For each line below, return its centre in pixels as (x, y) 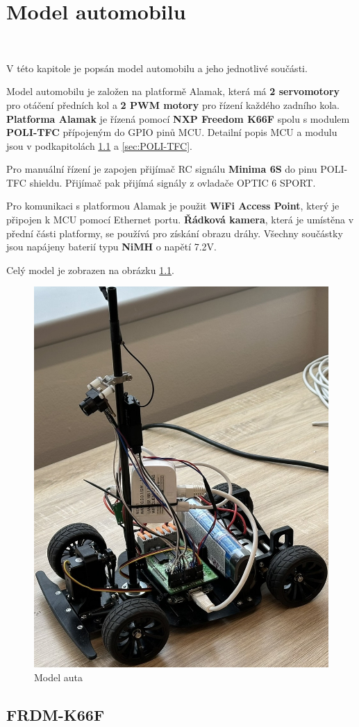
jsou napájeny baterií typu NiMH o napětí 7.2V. (111, 247)
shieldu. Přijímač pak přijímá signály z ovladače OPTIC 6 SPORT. (173, 182)
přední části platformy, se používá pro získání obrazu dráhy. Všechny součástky (175, 233)
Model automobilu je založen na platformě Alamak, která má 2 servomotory (173, 91)
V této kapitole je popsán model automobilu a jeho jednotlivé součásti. (157, 68)
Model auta (59, 677)
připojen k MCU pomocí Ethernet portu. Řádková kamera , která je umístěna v (180, 220)
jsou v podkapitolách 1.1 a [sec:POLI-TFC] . (99, 145)
